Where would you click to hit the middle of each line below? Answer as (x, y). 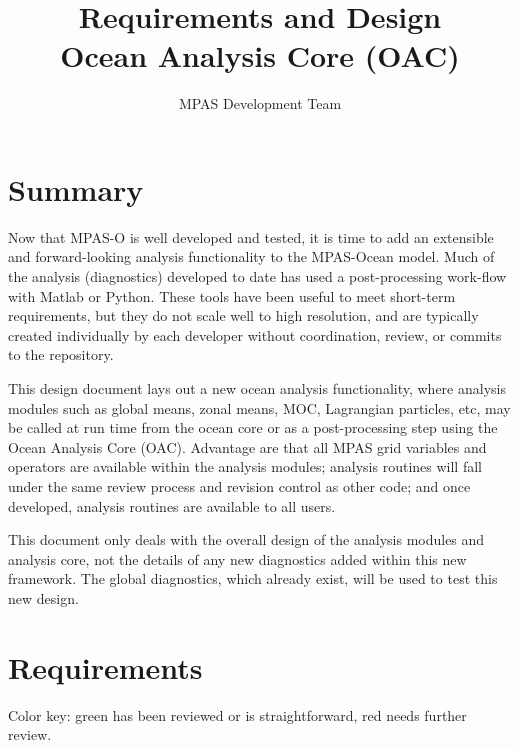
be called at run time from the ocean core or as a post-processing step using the (253, 427)
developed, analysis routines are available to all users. (172, 505)
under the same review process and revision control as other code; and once (239, 485)
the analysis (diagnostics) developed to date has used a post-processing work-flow (257, 276)
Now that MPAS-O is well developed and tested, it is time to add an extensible (251, 236)
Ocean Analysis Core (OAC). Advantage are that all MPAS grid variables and (247, 446)
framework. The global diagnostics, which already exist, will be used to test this (253, 578)
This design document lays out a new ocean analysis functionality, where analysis (257, 388)
